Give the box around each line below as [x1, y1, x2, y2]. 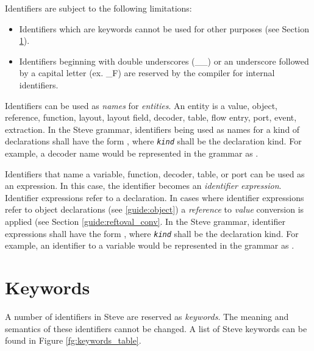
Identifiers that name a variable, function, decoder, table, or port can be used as [5, 167, 305, 180]
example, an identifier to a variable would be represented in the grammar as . [5, 239, 294, 252]
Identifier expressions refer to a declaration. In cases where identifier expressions [5, 191, 304, 204]
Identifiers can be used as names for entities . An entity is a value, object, [5, 99, 278, 112]
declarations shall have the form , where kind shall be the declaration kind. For [5, 135, 302, 147]
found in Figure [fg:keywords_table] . [5, 334, 141, 347]
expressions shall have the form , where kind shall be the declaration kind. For [5, 227, 299, 239]
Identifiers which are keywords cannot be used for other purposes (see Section [19, 22, 309, 35]
